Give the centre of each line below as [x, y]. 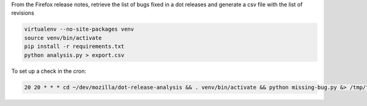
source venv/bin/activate [63, 38]
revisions [23, 13]
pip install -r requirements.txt [74, 47]
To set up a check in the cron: [49, 71]
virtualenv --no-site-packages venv [79, 29]
